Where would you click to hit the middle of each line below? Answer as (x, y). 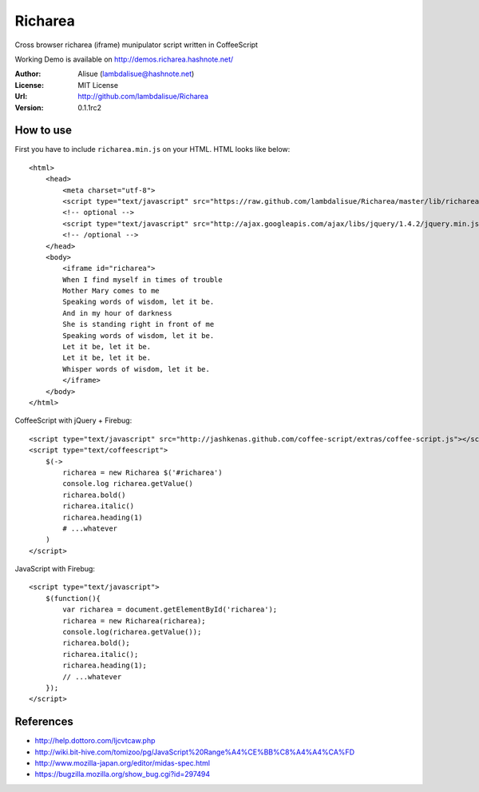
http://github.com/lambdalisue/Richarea (143, 97)
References (44, 722)
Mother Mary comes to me (111, 291)
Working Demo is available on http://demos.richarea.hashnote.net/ (124, 59)
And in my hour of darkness (117, 313)
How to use (43, 131)
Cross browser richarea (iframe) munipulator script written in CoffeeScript (137, 45)
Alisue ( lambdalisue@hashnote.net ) (136, 74)
